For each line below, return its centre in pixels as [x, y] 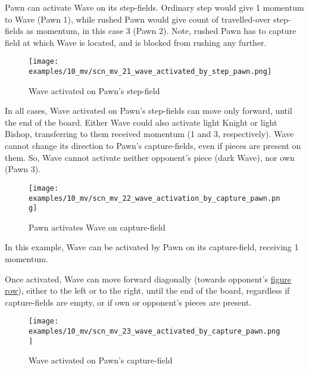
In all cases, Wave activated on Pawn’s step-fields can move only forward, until [149, 111]
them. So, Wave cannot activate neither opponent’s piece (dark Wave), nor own [150, 157]
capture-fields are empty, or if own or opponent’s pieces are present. [128, 302]
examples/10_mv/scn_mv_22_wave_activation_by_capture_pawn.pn [154, 198]
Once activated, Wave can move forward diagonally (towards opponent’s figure [148, 279]
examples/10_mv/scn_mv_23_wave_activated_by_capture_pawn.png [154, 332]
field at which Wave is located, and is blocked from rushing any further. [136, 42]
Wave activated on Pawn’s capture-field [101, 360]
